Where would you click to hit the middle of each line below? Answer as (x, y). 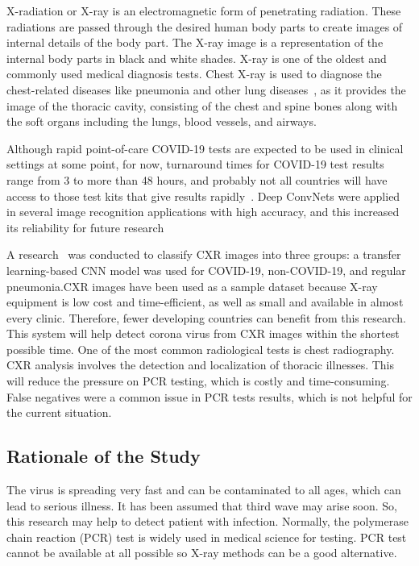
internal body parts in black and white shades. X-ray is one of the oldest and (197, 58)
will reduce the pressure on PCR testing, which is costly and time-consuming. (198, 381)
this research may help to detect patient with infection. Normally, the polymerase (207, 521)
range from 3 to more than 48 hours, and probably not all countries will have (197, 179)
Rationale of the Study (104, 456)
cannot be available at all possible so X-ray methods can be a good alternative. (202, 553)
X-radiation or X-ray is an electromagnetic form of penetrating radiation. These (204, 10)
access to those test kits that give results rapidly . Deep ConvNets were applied (203, 196)
